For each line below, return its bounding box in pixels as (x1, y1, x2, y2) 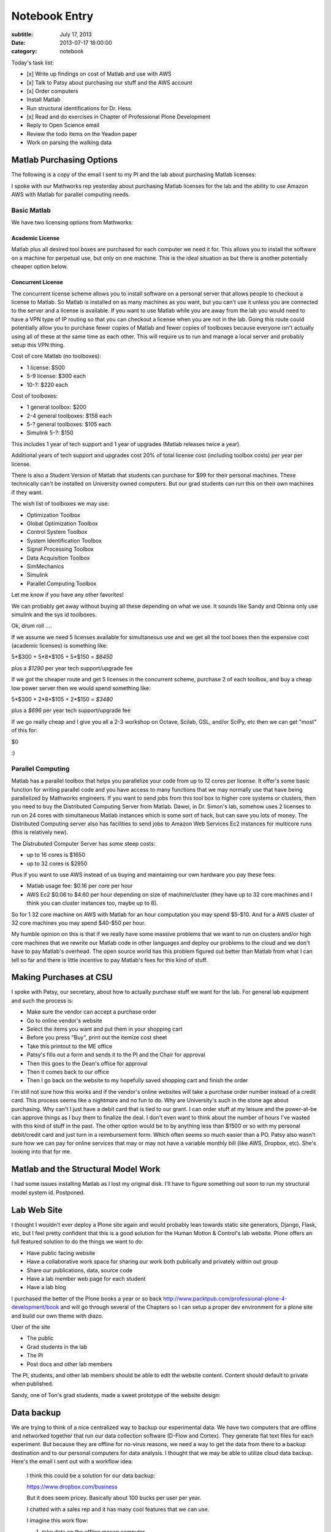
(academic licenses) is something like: (11, 642, 108, 650)
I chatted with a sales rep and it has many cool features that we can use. (26, 1505, 210, 1513)
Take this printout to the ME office (26, 1042, 113, 1050)
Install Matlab (26, 96, 61, 104)
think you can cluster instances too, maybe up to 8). (26, 900, 158, 907)
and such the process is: (11, 996, 74, 1004)
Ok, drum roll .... (11, 622, 52, 629)
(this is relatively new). (11, 829, 69, 836)
